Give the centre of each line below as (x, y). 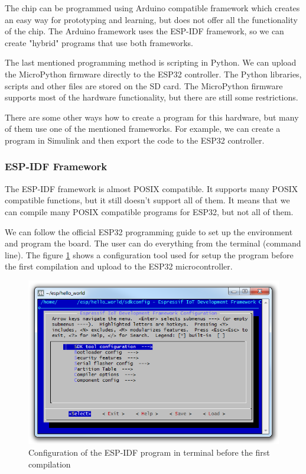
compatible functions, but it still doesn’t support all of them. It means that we (147, 200)
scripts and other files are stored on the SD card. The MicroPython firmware (144, 85)
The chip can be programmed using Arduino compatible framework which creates (152, 8)
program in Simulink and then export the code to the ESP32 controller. (135, 140)
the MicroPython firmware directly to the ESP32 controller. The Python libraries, (153, 74)
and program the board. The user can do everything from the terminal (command (153, 243)
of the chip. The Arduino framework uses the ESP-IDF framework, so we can (144, 31)
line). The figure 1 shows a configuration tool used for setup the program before (149, 254)
